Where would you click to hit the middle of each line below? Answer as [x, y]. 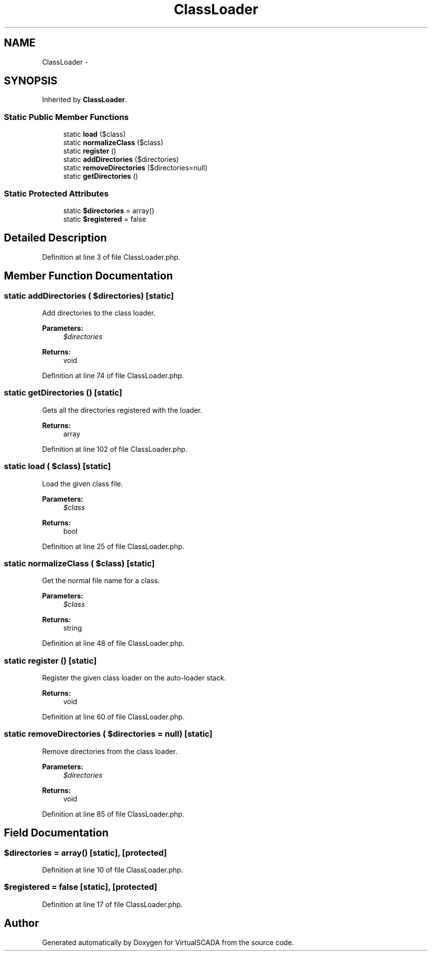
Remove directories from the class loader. [110, 751]
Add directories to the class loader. [99, 313]
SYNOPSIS [31, 81]
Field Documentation [56, 833]
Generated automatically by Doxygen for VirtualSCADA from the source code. [168, 942]
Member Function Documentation [89, 276]
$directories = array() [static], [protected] [86, 853]
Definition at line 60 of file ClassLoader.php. [113, 717]
